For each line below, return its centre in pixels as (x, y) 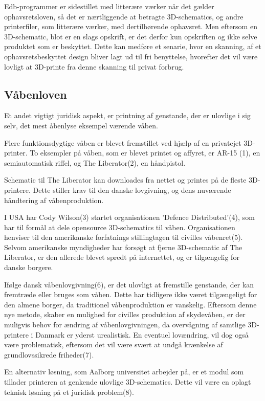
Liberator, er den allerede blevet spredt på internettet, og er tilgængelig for (122, 257)
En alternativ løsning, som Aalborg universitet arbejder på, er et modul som (124, 372)
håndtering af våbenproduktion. (54, 200)
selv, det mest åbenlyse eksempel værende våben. (81, 125)
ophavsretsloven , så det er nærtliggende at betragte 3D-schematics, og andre (124, 16)
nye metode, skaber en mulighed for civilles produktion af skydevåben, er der (125, 314)
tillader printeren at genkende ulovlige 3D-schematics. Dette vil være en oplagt (128, 382)
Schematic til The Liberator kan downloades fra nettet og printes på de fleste (125, 180)
